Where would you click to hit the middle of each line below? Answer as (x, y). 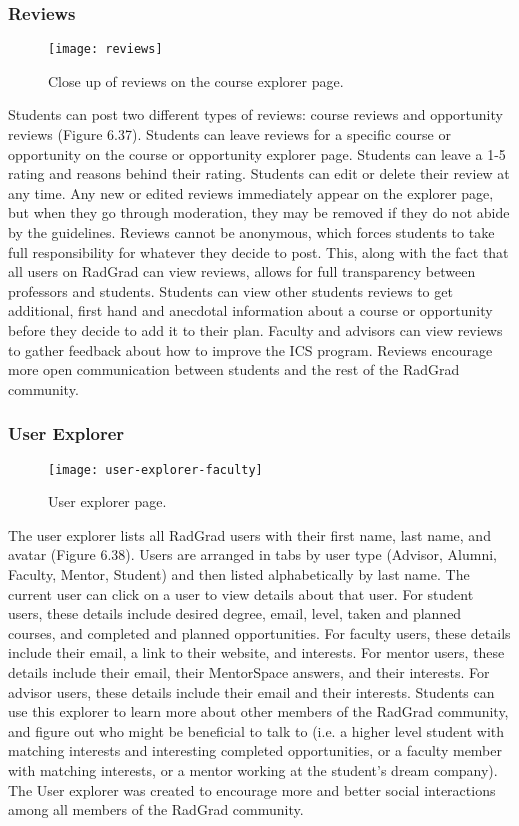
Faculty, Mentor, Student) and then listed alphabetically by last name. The (239, 574)
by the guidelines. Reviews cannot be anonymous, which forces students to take (251, 232)
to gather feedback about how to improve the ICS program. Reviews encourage (250, 349)
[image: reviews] (105, 49)
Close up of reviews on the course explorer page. (196, 80)
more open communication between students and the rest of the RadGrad (234, 369)
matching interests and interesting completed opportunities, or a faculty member (255, 750)
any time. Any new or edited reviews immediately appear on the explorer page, (251, 192)
